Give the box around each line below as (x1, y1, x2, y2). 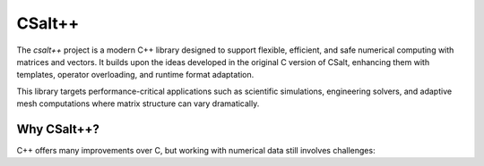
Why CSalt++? (16, 121, 100, 137)
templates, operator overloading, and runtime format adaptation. (16, 70, 255, 80)
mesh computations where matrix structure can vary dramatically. (16, 98, 260, 109)
